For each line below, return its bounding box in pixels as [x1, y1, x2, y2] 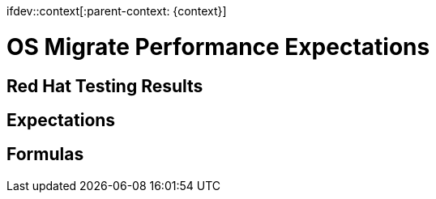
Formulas [6, 144, 84, 165]
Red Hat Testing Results [6, 75, 203, 96]
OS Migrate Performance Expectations [6, 32, 430, 61]
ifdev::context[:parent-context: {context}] [6, 4, 227, 18]
